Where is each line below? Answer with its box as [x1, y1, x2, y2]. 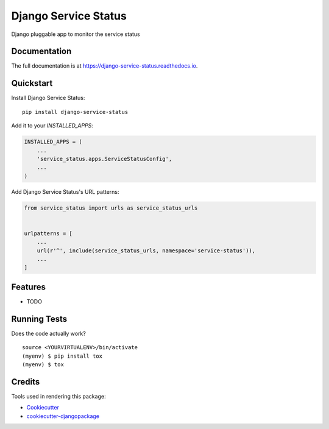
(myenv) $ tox [22, 361, 64, 368]
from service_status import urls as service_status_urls [24, 204, 198, 211]
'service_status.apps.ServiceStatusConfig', [37, 155, 172, 162]
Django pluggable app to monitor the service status [11, 30, 140, 38]
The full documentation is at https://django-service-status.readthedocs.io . [11, 62, 198, 69]
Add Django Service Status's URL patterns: [11, 188, 119, 195]
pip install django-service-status [22, 108, 129, 115]
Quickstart [11, 78, 53, 88]
